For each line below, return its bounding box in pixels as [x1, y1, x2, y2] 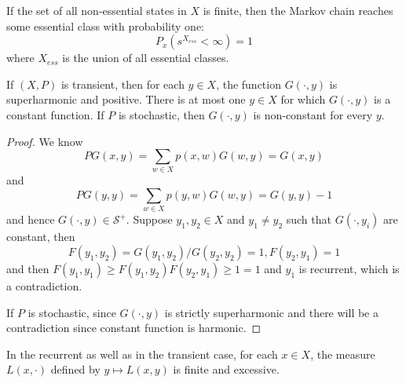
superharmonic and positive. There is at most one [6, 91, 246, 108]
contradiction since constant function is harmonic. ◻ [6, 319, 262, 336]
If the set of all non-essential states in [6, 2, 187, 18]
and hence [6, 211, 55, 228]
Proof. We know [6, 133, 83, 149]
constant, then [6, 228, 75, 245]
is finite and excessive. [173, 361, 280, 378]
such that [286, 211, 331, 228]
